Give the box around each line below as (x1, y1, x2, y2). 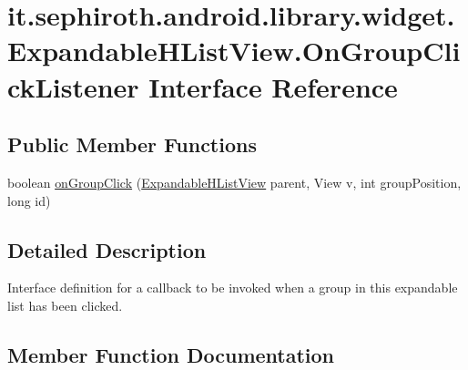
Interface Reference (148, 67, 398, 105)
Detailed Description (7, 235, 207, 263)
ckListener (7, 67, 139, 105)
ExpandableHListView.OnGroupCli (7, 32, 461, 69)
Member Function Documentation (7, 340, 335, 368)
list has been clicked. (7, 295, 123, 314)
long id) (7, 190, 51, 210)
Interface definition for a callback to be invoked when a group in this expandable (7, 278, 458, 297)
